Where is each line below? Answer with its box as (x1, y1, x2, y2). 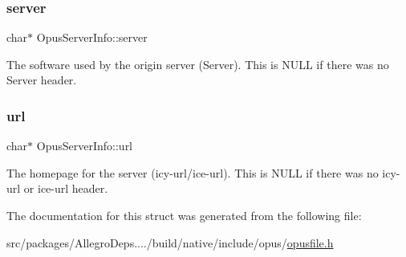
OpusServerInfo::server (36, 29, 148, 46)
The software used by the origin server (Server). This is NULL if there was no (6, 55, 389, 72)
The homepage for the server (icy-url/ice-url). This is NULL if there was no (6, 164, 379, 181)
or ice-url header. (23, 180, 108, 197)
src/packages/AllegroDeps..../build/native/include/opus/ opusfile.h (6, 234, 334, 251)
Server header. (6, 71, 77, 88)
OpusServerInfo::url (36, 137, 133, 154)
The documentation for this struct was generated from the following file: (6, 207, 362, 223)
